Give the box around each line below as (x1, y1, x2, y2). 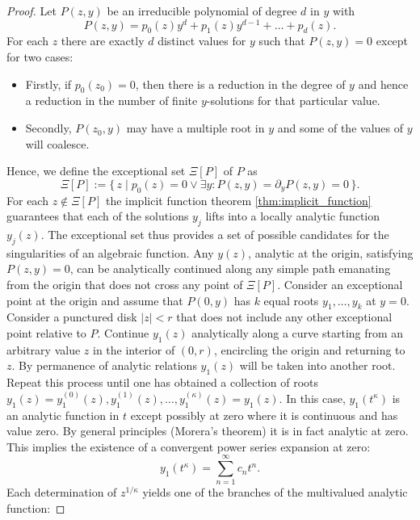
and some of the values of (277, 120, 403, 136)
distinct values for (157, 32, 246, 49)
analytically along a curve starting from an (191, 324, 404, 341)
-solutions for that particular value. (206, 92, 380, 109)
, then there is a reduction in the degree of (135, 75, 346, 92)
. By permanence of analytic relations (11, 357, 197, 374)
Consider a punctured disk (6, 308, 137, 325)
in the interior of (92, 341, 175, 358)
